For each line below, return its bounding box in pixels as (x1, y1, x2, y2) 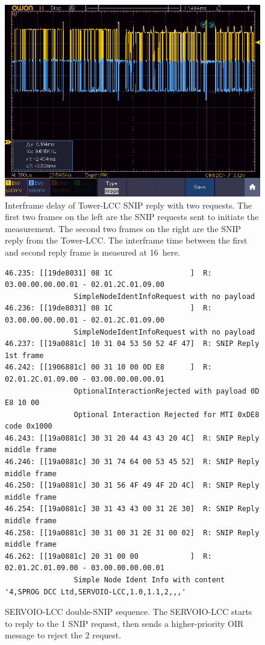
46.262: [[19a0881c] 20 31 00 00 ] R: (5, 552, 212, 561)
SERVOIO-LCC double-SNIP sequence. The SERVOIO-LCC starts (5, 605, 252, 618)
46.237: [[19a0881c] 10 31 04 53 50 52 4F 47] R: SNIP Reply (5, 339, 260, 348)
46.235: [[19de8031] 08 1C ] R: (5, 268, 212, 277)
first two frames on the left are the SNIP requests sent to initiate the (5, 210, 259, 223)
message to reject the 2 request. (5, 629, 122, 641)
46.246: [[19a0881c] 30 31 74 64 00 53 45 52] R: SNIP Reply (5, 458, 260, 467)
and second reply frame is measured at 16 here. (5, 245, 181, 258)
